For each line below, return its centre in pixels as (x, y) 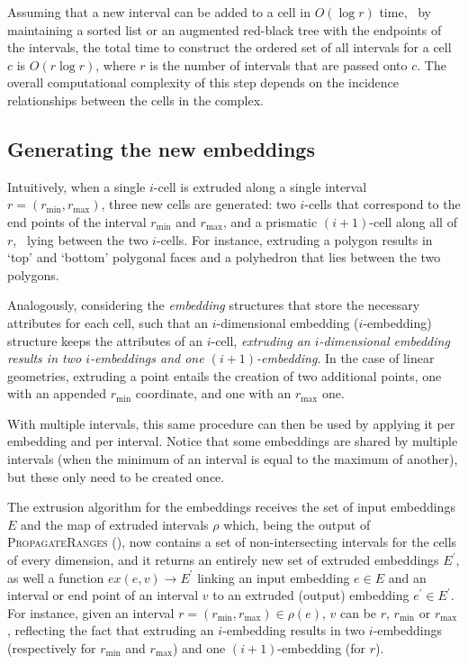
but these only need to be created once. (116, 476)
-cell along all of (413, 221)
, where (116, 64)
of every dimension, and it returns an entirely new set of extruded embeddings (223, 560)
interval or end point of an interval (103, 595)
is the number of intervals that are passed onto (279, 64)
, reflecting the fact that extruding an (111, 630)
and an (407, 577)
